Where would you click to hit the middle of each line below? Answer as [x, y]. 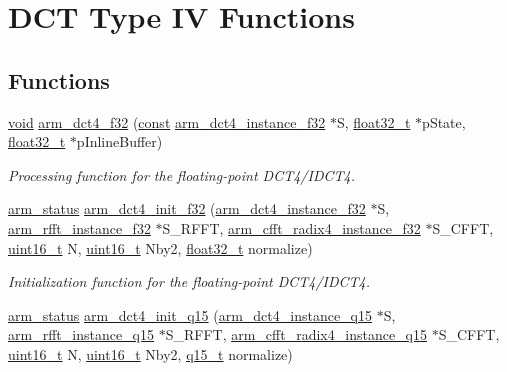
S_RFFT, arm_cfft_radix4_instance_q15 [296, 334]
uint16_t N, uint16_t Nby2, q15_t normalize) [150, 353]
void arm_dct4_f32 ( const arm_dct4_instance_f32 [167, 121]
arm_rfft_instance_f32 [79, 227]
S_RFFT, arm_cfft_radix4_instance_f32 [291, 227]
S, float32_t [373, 121]
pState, [444, 121]
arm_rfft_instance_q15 [81, 334]
